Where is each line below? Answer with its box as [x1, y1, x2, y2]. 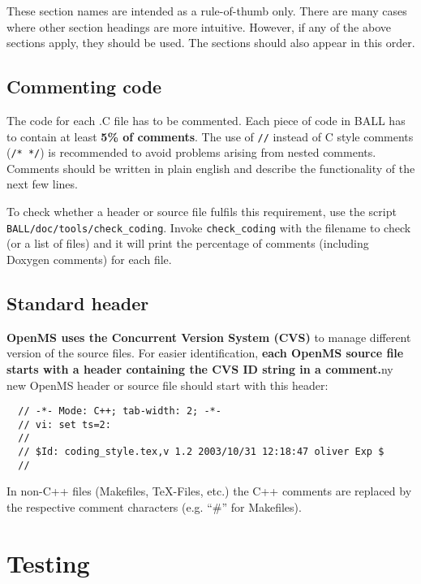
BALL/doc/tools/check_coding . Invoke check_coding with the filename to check [6, 218, 411, 236]
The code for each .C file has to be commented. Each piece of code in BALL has [6, 111, 406, 128]
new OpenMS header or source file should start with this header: [6, 376, 329, 393]
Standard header [6, 290, 149, 315]
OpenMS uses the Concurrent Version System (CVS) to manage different [6, 328, 411, 345]
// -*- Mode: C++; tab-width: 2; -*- [18, 405, 221, 417]
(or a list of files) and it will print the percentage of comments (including [6, 235, 369, 252]
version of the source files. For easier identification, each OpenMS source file [6, 344, 404, 361]
